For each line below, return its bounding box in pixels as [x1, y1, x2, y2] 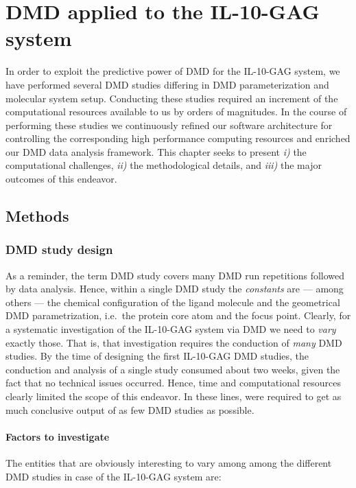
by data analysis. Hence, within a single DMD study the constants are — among [5, 281, 344, 296]
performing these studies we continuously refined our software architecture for [5, 117, 333, 132]
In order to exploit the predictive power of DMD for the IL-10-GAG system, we [5, 64, 340, 78]
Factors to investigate [5, 429, 110, 443]
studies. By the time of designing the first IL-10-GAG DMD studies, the [5, 349, 309, 363]
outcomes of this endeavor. [5, 172, 117, 186]
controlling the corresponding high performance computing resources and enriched [5, 131, 351, 146]
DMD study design [5, 241, 113, 258]
